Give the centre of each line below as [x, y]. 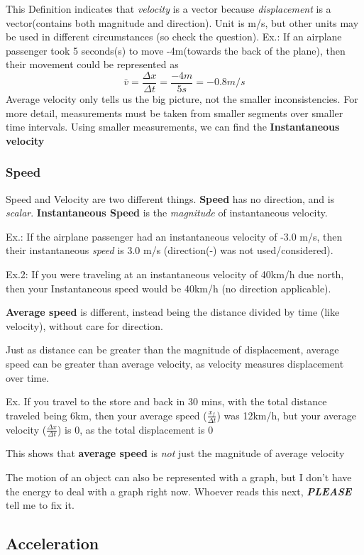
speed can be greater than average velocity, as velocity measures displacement [175, 363]
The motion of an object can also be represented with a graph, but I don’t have [179, 477]
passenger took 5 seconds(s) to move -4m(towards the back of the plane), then [176, 50]
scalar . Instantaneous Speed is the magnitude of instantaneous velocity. [167, 213]
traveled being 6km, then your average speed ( [106, 415]
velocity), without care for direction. [84, 325]
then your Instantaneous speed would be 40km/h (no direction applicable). [169, 288]
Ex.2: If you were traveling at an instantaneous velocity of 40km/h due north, [175, 274]
